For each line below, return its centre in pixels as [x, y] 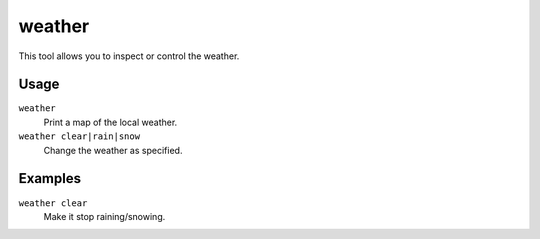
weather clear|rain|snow [79, 136]
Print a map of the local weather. [110, 122]
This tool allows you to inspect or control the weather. [129, 56]
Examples [50, 178]
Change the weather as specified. [113, 150]
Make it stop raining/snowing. [104, 216]
